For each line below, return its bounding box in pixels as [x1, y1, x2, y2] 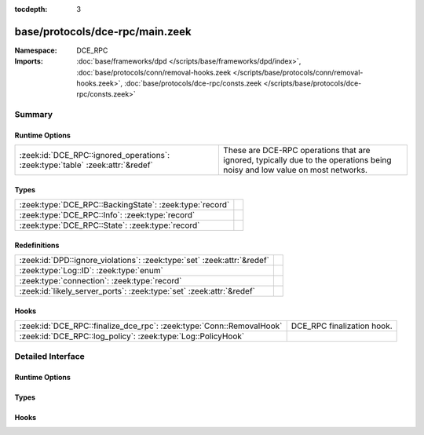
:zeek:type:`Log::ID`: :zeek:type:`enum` [19, 265, 164, 276]
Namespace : [14, 46, 58, 55]
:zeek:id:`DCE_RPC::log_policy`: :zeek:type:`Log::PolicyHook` [19, 331, 245, 342]
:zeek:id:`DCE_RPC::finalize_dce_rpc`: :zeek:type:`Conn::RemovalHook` [19, 320, 283, 331]
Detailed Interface [14, 350, 86, 361]
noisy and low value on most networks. [223, 165, 368, 176]
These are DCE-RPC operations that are [223, 145, 371, 156]
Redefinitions [14, 240, 60, 250]
